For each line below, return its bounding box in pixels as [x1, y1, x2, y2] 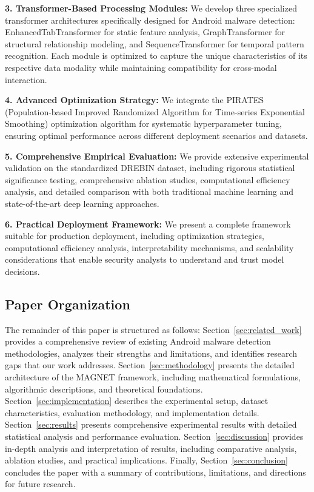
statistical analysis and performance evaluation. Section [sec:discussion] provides [5, 430, 304, 443]
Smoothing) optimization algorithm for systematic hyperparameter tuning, [5, 117, 282, 130]
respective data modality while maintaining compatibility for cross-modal [5, 61, 277, 73]
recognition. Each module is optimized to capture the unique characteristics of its [5, 49, 307, 62]
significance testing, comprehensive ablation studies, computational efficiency [5, 173, 290, 186]
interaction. [5, 73, 47, 86]
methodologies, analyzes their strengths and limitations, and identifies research [5, 346, 298, 359]
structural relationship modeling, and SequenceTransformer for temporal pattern [5, 37, 304, 50]
